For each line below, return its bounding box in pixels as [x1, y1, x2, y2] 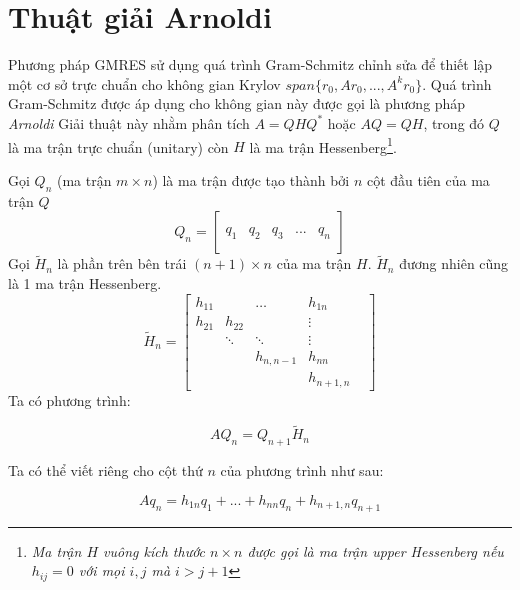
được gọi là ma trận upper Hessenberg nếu [247, 540, 504, 561]
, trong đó [423, 112, 485, 133]
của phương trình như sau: [220, 460, 384, 481]
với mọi [78, 560, 125, 581]
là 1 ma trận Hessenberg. [8, 272, 162, 293]
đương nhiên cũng [399, 253, 509, 274]
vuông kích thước [103, 540, 206, 561]
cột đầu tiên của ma [366, 169, 490, 190]
